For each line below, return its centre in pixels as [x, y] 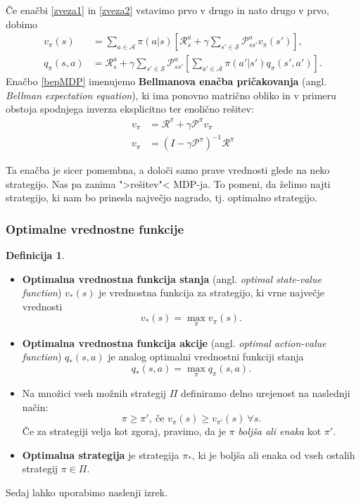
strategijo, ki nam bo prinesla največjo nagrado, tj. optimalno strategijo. [162, 197]
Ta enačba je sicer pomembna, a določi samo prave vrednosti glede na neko [168, 170]
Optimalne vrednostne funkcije [95, 228]
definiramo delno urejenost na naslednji [266, 393]
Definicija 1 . [35, 255]
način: [35, 407]
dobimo [22, 24]
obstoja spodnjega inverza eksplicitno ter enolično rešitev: [130, 109]
